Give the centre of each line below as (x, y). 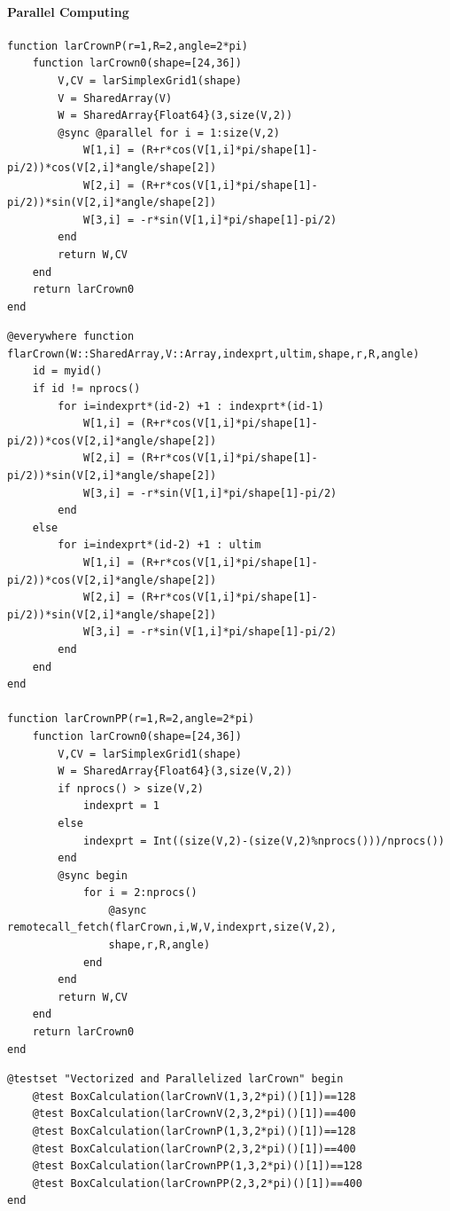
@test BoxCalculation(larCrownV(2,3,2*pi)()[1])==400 (194, 1114)
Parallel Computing (68, 11)
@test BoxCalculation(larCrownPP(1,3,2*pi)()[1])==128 (197, 1166)
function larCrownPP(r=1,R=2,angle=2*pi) (131, 719)
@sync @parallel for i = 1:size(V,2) (169, 133)
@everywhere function (71, 337)
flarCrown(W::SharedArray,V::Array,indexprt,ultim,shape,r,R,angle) (213, 354)
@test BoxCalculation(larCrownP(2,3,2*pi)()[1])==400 (194, 1148)
